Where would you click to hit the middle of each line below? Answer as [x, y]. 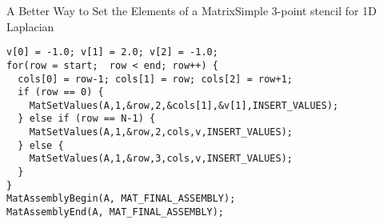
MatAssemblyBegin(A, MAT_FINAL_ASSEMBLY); [121, 199]
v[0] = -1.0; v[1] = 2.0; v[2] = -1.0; [112, 52]
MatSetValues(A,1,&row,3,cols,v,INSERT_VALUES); [161, 159]
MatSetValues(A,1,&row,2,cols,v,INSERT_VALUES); [161, 132]
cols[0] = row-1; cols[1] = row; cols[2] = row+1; [155, 79]
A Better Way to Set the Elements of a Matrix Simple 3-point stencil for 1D [191, 10]
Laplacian [30, 26]
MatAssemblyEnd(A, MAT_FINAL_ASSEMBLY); [116, 212]
